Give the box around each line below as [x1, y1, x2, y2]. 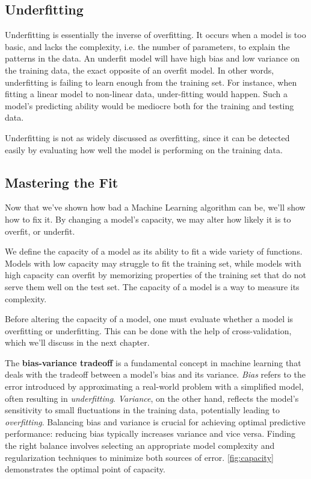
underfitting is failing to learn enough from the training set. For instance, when [5, 75, 297, 88]
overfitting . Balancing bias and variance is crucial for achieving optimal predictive [5, 415, 306, 428]
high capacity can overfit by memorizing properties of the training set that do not [5, 268, 306, 281]
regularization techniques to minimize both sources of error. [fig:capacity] [5, 451, 274, 463]
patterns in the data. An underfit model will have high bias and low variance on [5, 52, 300, 65]
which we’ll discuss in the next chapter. [5, 336, 150, 349]
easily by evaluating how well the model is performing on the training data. [5, 143, 283, 156]
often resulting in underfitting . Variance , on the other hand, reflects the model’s [5, 392, 299, 404]
